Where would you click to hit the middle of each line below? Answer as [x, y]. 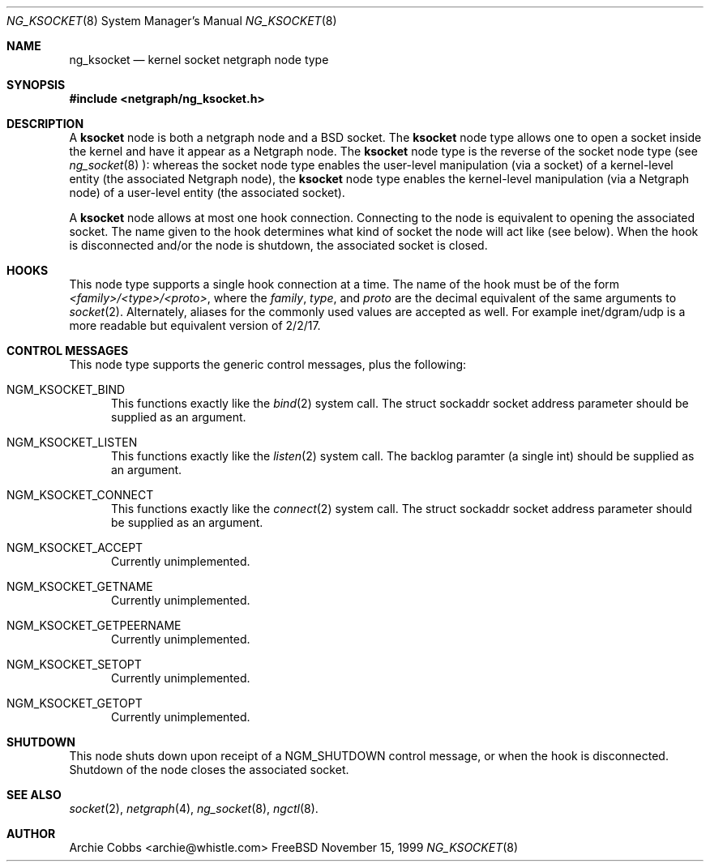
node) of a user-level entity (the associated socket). [207, 192]
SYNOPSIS [36, 85]
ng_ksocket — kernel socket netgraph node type [199, 60]
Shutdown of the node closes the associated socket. [209, 770]
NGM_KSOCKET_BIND [66, 389]
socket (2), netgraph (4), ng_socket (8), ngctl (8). [194, 808]
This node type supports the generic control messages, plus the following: [268, 364]
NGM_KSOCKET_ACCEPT [75, 547]
